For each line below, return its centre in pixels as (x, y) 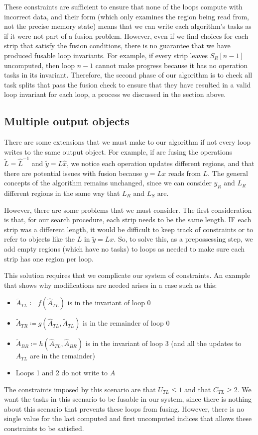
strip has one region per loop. (49, 258)
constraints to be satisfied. (44, 428)
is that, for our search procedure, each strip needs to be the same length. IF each (128, 219)
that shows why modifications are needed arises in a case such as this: (111, 285)
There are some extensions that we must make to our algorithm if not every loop (128, 142)
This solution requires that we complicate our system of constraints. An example (127, 275)
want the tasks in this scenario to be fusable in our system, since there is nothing (128, 399)
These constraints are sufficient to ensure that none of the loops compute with (123, 6)
